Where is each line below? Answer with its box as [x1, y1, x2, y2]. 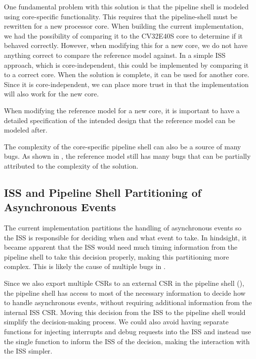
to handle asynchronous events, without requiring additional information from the [4, 297, 252, 308]
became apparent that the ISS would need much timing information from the [4, 242, 238, 252]
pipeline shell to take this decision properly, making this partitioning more [4, 251, 229, 262]
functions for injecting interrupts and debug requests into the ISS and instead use [4, 326, 251, 337]
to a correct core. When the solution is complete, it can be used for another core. [4, 69, 250, 80]
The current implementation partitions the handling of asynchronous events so [4, 223, 242, 233]
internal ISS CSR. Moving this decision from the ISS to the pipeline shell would [4, 307, 246, 317]
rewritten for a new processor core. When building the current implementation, [4, 21, 244, 31]
